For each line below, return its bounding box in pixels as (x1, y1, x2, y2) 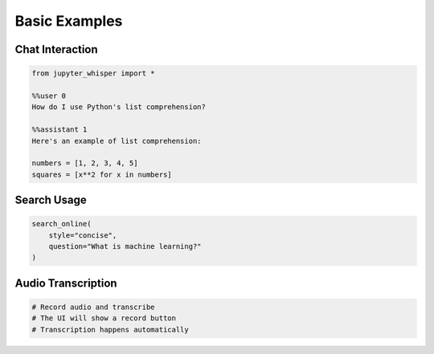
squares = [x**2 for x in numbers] (31, 169, 172, 179)
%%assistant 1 (31, 125, 88, 134)
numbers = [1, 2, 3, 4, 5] (31, 159, 138, 168)
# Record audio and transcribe (31, 303, 156, 312)
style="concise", (48, 230, 117, 240)
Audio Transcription (14, 276, 117, 290)
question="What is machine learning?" (48, 242, 202, 251)
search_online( (31, 219, 92, 229)
